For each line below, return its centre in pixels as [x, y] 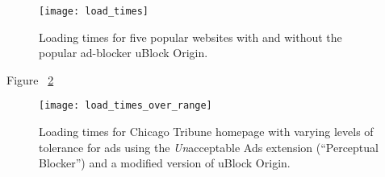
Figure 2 [30, 79]
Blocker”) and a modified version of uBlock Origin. [165, 163]
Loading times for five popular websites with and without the [190, 37]
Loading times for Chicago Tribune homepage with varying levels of [206, 132]
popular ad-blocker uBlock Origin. [123, 53]
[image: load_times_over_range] [126, 106]
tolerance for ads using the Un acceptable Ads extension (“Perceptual [209, 147]
